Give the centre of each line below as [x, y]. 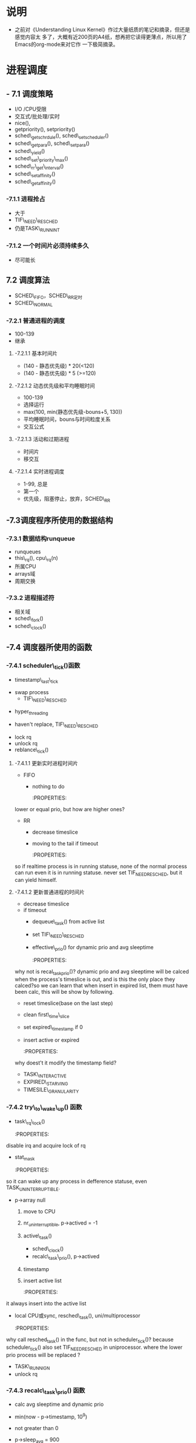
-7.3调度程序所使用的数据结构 [60, 520]
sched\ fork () [29, 619]
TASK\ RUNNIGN [32, 1367]
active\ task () [38, 1237]
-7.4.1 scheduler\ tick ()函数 [43, 666]
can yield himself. [36, 880]
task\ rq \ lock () [30, 1122]
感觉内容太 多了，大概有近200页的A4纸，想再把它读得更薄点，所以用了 [101, 37]
